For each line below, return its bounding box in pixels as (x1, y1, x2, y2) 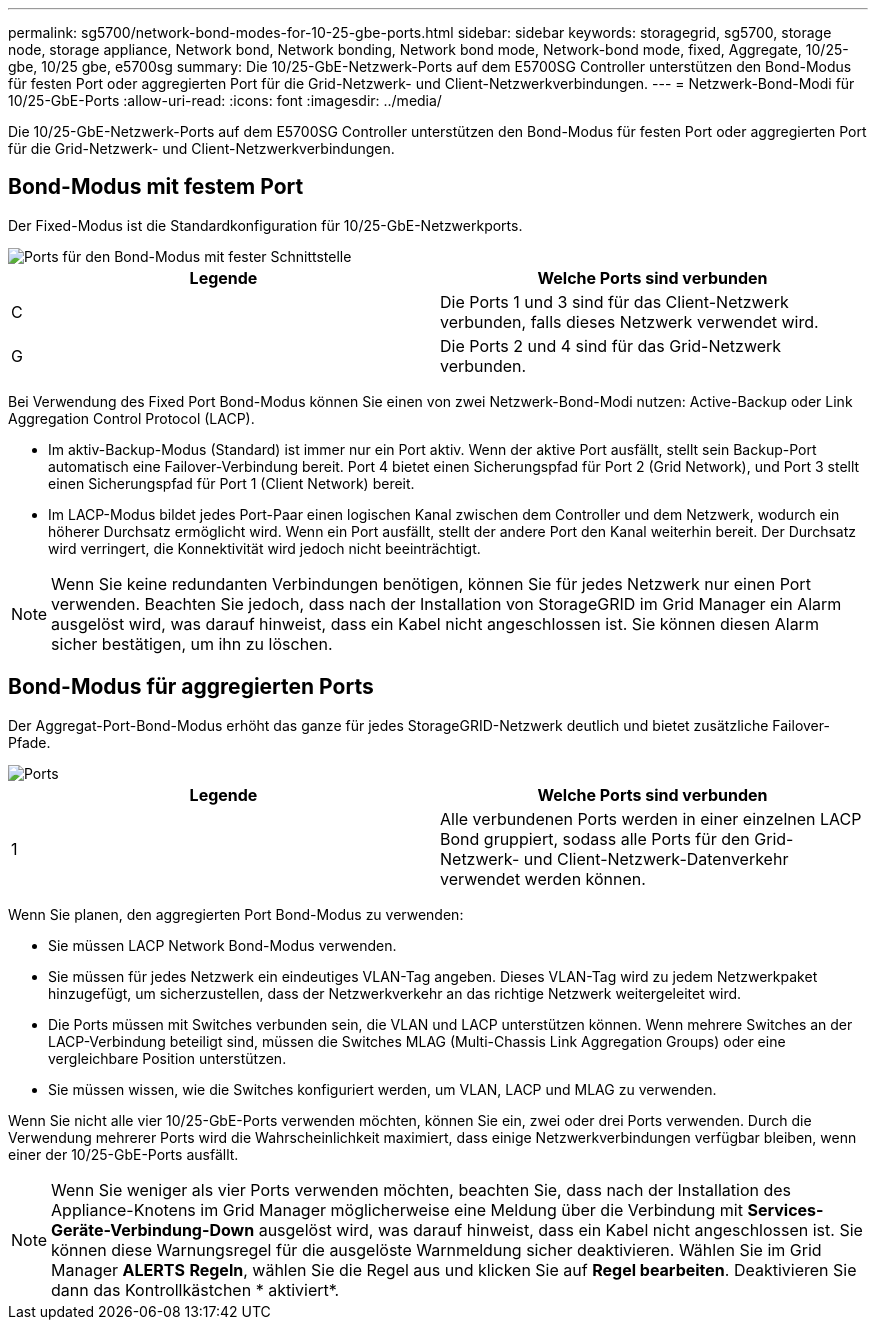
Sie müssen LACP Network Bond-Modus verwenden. (48, 936, 397, 954)
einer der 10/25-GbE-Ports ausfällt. (8, 1145, 239, 1163)
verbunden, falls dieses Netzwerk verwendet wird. (440, 311, 819, 332)
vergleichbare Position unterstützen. (48, 1049, 287, 1067)
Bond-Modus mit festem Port (8, 174, 304, 200)
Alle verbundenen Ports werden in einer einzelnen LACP (440, 808, 862, 829)
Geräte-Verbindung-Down (51, 1219, 255, 1240)
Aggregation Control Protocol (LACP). (8, 409, 255, 427)
